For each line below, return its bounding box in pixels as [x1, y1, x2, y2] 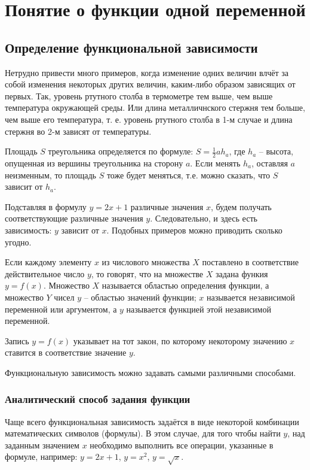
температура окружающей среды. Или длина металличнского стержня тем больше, [5, 101, 305, 114]
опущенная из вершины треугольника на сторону [5, 156, 183, 169]
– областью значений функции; [84, 290, 197, 303]
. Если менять [190, 156, 241, 169]
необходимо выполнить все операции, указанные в [90, 438, 274, 451]
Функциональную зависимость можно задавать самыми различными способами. [5, 366, 296, 378]
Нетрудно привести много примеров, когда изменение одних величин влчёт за [5, 66, 289, 78]
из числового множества [102, 256, 190, 268]
